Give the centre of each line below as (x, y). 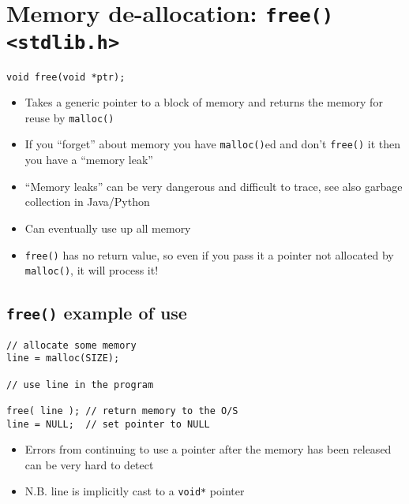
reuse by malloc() (69, 117)
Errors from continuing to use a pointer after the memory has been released (208, 449)
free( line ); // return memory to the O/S (122, 411)
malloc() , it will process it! (92, 270)
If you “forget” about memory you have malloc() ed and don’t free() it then (213, 144)
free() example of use (97, 313)
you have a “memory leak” (89, 160)
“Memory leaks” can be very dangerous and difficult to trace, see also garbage (214, 186)
